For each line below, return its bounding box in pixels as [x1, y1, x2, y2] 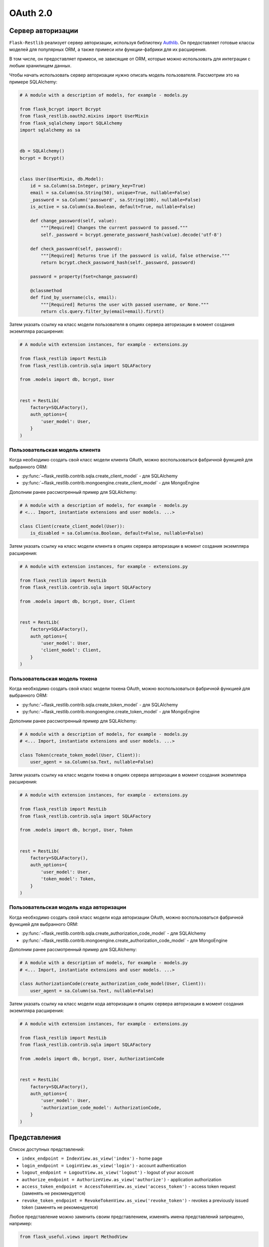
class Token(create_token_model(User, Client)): [19, 752, 141, 758]
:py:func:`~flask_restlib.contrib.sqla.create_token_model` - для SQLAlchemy [21, 701, 178, 708]
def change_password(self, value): [30, 218, 117, 224]
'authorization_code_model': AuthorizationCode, [40, 1105, 162, 1110]
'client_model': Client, [40, 647, 102, 653]
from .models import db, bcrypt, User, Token [19, 827, 133, 833]
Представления [9, 1133, 61, 1142]
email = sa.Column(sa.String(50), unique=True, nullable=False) [30, 190, 191, 196]
